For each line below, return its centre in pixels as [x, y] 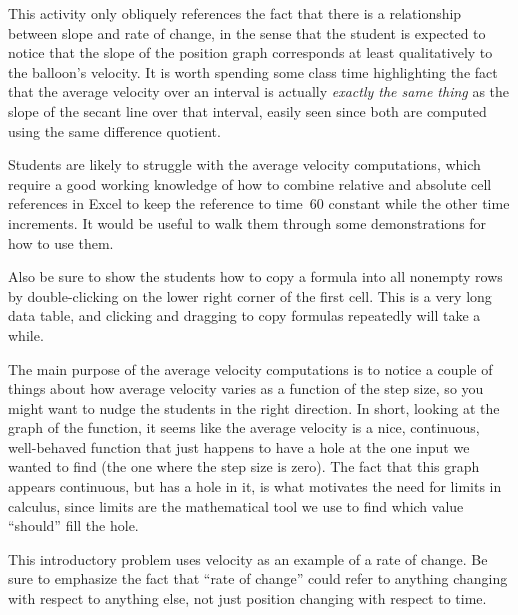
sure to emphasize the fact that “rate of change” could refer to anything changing [258, 578]
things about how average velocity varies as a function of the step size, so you [246, 388]
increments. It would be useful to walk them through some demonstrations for [247, 222]
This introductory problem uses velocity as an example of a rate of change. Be [248, 558]
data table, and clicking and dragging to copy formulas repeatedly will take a [244, 315]
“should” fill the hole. [73, 525]
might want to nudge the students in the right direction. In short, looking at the [254, 407]
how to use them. [61, 242]
